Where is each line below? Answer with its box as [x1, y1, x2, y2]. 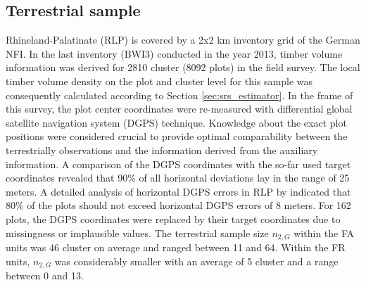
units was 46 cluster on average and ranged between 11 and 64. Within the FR [6, 239, 346, 254]
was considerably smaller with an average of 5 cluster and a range [54, 253, 339, 268]
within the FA [294, 225, 355, 240]
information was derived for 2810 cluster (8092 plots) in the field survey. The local [6, 60, 360, 75]
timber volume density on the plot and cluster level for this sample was [6, 73, 313, 88]
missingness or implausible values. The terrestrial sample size [6, 225, 269, 240]
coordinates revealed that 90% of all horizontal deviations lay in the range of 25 [6, 170, 350, 185]
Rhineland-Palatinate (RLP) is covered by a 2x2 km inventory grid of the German [6, 32, 360, 47]
